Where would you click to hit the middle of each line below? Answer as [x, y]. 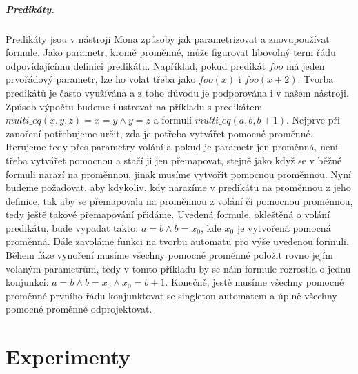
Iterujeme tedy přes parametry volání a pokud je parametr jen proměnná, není [172, 147]
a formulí [172, 120]
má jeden [305, 65]
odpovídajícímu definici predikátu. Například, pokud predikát [136, 65]
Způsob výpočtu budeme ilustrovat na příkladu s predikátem [134, 106]
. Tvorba [316, 79]
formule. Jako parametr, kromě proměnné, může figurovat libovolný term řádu [171, 52]
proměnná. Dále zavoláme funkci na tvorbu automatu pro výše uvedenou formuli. [177, 241]
